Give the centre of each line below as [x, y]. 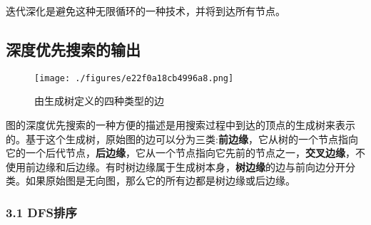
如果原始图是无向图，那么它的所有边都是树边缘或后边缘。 [160, 180]
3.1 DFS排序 [41, 212]
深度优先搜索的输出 [73, 49]
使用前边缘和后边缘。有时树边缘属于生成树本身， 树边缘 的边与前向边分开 [176, 166]
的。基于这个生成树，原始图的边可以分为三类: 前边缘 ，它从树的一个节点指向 [182, 138]
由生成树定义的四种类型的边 [99, 101]
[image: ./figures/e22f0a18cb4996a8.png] [134, 78]
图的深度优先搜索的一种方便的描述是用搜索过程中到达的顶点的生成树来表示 [181, 125]
